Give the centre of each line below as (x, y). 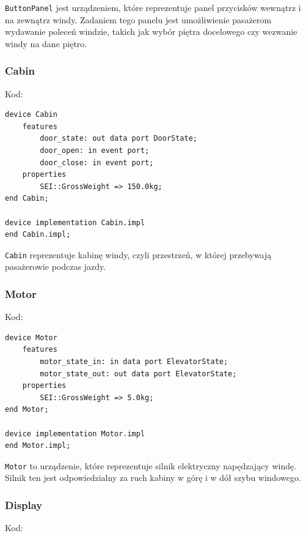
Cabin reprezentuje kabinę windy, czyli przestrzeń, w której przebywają (138, 254)
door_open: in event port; (95, 151)
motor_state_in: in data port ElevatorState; (134, 362)
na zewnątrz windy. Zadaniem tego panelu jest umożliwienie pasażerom (138, 19)
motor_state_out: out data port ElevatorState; (138, 374)
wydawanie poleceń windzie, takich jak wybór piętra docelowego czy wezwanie (151, 32)
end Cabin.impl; (38, 235)
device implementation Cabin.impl (75, 222)
